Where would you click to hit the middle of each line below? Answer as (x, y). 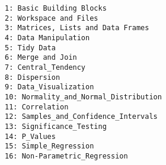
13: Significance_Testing (56, 126)
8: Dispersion (33, 77)
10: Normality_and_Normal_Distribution (83, 97)
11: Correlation (37, 107)
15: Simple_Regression (50, 146)
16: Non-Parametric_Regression (66, 156)
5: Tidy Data (30, 48)
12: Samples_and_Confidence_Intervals (81, 117)
